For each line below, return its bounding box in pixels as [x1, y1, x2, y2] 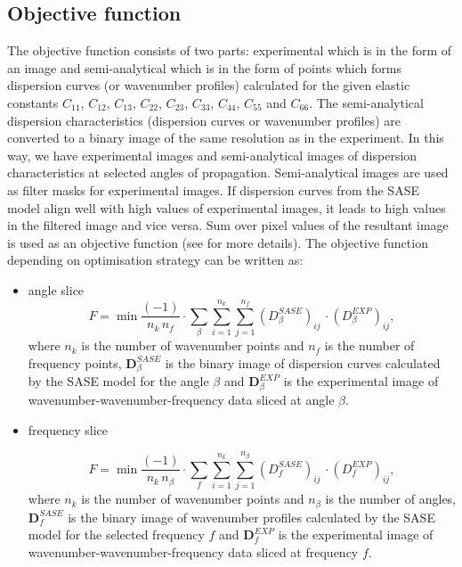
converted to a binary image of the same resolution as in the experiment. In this [7, 128, 444, 147]
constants [7, 93, 59, 111]
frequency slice [28, 420, 108, 439]
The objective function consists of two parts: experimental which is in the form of [7, 41, 452, 60]
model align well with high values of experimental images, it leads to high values [7, 198, 446, 217]
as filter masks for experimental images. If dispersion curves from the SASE [7, 180, 419, 199]
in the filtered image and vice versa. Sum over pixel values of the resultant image [7, 216, 449, 234]
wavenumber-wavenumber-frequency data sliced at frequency [28, 542, 359, 561]
